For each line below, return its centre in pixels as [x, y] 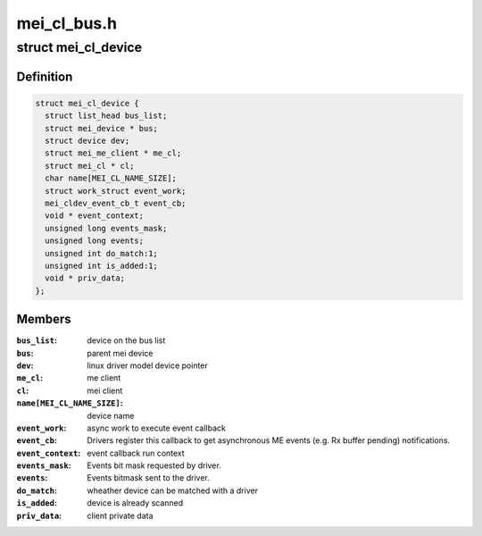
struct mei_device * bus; [101, 128]
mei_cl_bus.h [67, 23]
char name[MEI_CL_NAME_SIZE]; [111, 178]
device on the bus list [126, 340]
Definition [45, 76]
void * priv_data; [85, 278]
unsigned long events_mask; [106, 228]
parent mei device [120, 353]
